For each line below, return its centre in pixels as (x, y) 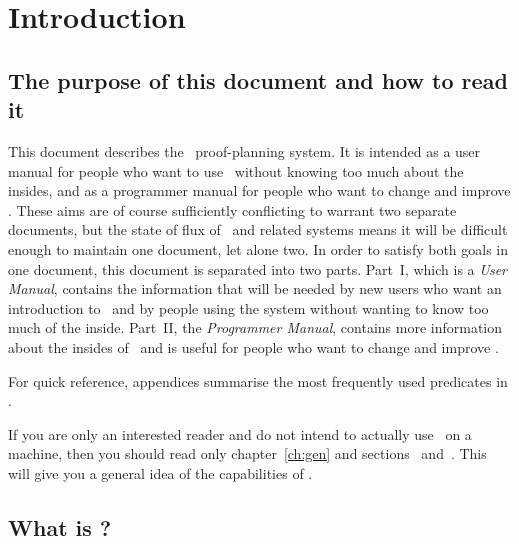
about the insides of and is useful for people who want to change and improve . (253, 346)
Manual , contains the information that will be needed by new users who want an (255, 288)
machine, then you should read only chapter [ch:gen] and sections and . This (247, 453)
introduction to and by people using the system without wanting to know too (248, 307)
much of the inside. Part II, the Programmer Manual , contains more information (255, 327)
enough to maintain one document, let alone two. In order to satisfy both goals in (258, 248)
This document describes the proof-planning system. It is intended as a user (244, 150)
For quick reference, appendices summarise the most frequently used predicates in (258, 380)
